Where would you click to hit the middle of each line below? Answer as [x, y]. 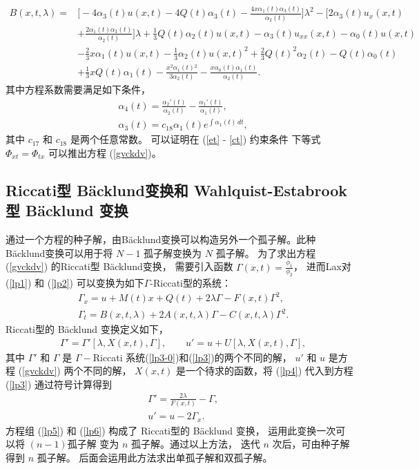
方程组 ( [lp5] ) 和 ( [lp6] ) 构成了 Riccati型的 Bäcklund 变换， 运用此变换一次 [171, 430]
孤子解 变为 [93, 444]
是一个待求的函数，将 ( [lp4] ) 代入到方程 [265, 371]
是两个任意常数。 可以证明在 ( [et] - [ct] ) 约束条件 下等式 [195, 139]
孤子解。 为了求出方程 [266, 252]
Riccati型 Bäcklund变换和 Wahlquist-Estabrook [176, 190]
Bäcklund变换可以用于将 [59, 252]
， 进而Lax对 [322, 266]
